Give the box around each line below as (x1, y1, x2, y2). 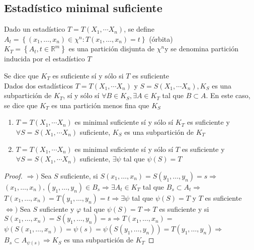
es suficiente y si (159, 203, 209, 214)
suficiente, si (60, 170, 98, 181)
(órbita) (149, 33, 173, 44)
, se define (124, 24, 154, 34)
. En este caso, (206, 90, 250, 101)
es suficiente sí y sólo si (52, 70, 124, 80)
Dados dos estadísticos (4, 80, 73, 91)
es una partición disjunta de (68, 43, 155, 54)
